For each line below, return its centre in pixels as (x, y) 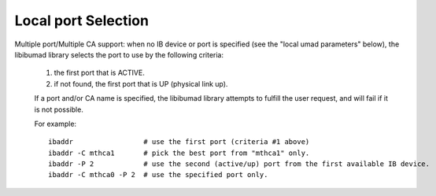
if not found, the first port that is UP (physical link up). (141, 83)
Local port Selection (82, 20)
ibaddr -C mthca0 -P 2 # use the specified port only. (158, 175)
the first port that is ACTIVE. (99, 73)
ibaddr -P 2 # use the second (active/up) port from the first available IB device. (239, 164)
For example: (55, 124)
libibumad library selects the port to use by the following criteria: (119, 54)
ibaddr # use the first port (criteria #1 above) (179, 142)
